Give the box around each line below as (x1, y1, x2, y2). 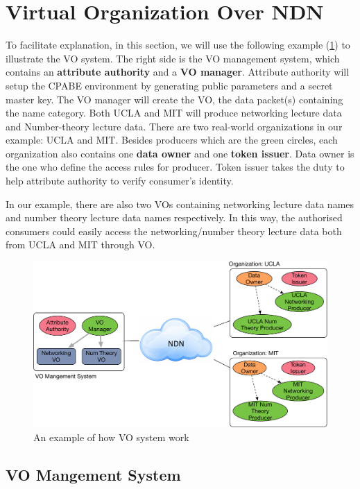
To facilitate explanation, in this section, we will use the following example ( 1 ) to (6, 37, 350, 52)
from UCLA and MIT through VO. (6, 237, 155, 252)
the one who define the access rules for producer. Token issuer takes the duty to (6, 160, 345, 174)
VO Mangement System (6, 463, 181, 485)
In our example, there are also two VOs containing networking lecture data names (6, 196, 354, 211)
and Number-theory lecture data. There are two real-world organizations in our (6, 119, 343, 133)
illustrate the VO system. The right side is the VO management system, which (6, 51, 340, 65)
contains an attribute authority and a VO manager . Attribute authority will (6, 65, 350, 79)
